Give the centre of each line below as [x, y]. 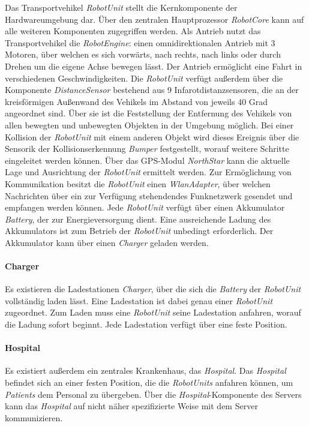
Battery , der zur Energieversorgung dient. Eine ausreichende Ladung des [138, 219]
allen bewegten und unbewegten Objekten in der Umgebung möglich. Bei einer [149, 124]
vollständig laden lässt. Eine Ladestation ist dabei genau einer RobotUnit [139, 300]
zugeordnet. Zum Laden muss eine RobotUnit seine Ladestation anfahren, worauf [153, 312]
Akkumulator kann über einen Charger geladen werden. [107, 242]
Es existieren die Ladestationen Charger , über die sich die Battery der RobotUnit [153, 289]
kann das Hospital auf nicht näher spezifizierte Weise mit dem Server [131, 406]
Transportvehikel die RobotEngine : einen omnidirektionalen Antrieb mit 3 [140, 42]
